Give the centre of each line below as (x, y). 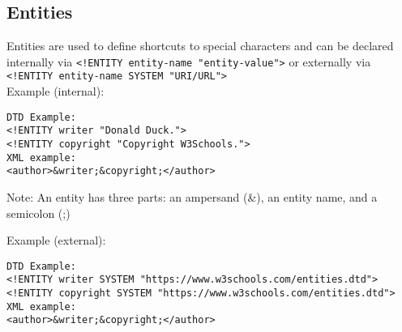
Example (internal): (56, 91)
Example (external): (56, 240)
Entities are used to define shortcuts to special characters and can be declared (200, 46)
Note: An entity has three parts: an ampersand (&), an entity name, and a (192, 196)
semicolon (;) (38, 213)
